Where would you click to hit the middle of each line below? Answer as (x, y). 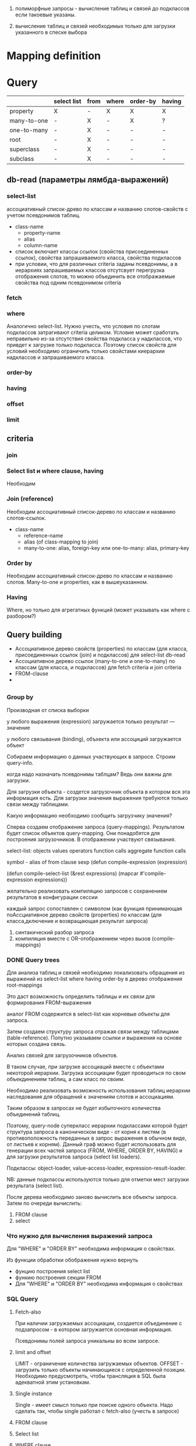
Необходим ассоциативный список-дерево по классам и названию (91, 511)
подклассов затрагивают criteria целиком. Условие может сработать (93, 333)
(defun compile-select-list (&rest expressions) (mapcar (73, 873)
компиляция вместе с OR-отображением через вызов (83, 938)
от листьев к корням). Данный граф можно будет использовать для (92, 1144)
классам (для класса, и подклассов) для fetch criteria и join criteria (98, 668)
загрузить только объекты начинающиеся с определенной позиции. (100, 1369)
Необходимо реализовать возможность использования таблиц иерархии (99, 1091)
